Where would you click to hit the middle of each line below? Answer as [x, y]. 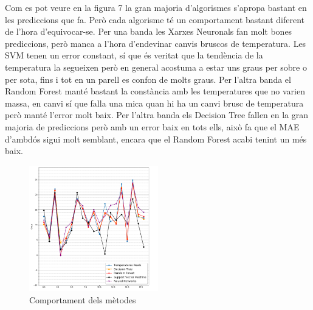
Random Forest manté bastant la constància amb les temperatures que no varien [155, 91]
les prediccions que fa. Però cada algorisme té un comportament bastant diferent [155, 19]
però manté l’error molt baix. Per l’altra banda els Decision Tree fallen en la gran [157, 115]
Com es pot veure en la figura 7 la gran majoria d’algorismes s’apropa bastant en [156, 7]
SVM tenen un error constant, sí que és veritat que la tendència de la [134, 55]
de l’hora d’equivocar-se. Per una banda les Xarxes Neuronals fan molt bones [149, 31]
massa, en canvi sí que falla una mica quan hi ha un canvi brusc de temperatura [154, 103]
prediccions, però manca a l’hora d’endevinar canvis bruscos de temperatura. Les [156, 43]
